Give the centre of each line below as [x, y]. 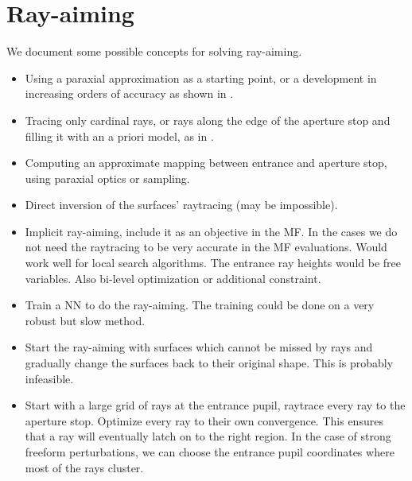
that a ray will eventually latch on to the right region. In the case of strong [208, 436]
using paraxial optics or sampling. [107, 178]
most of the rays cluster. [84, 467]
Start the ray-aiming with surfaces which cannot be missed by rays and [199, 347]
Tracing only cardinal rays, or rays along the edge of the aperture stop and [208, 120]
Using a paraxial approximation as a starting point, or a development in [201, 78]
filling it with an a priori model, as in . [119, 136]
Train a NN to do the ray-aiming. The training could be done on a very [200, 305]
